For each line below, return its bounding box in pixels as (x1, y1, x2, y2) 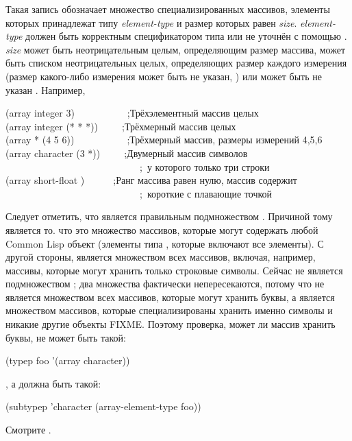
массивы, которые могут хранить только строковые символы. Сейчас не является (5, 263, 343, 277)
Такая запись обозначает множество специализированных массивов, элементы (5, 2, 330, 16)
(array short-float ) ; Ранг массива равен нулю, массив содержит (5, 173, 297, 187)
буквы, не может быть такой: (5, 330, 126, 344)
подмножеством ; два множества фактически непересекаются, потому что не (5, 276, 325, 291)
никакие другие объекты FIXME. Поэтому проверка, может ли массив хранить (5, 317, 336, 331)
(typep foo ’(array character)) (5, 353, 130, 368)
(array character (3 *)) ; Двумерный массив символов (5, 145, 248, 160)
